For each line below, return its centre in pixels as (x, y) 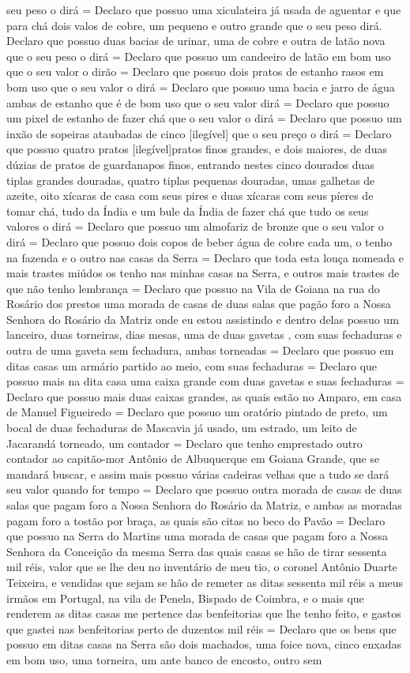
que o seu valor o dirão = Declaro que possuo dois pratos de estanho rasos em (195, 71)
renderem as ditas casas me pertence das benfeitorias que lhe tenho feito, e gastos (204, 613)
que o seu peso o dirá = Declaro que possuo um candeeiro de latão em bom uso (199, 56)
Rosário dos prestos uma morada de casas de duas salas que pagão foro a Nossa (199, 304)
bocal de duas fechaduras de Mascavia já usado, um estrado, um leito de (182, 428)
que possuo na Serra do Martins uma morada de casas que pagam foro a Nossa (197, 536)
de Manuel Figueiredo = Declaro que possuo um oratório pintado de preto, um (197, 412)
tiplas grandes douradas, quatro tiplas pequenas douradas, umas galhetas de (191, 180)
